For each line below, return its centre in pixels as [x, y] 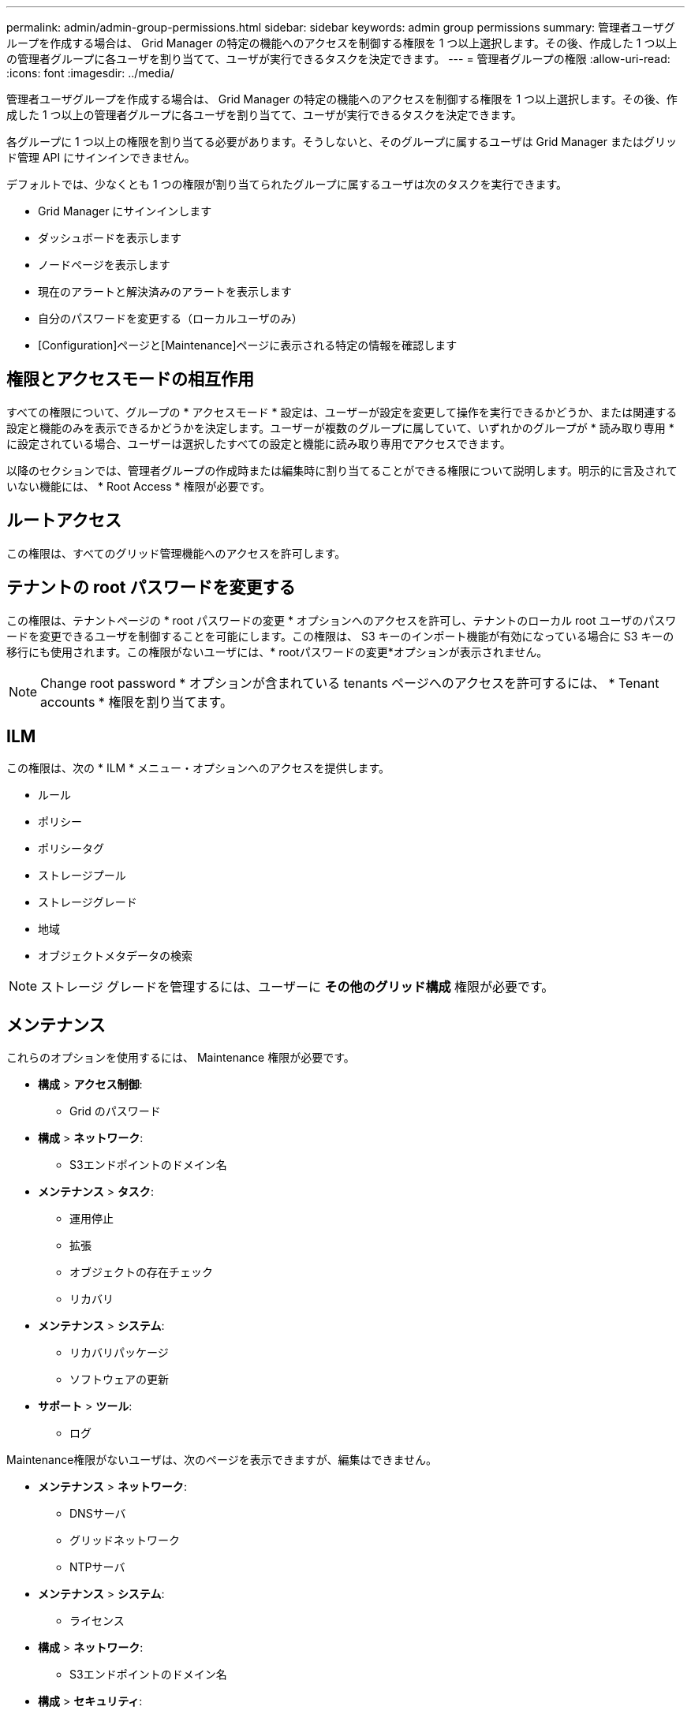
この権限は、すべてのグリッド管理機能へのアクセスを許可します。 [176, 553]
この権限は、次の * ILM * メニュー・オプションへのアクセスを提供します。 [198, 768]
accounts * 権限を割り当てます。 [136, 702]
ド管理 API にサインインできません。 [101, 157]
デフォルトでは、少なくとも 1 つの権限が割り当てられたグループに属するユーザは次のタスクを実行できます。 [287, 184]
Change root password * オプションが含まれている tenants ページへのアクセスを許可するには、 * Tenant [350, 683]
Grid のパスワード [115, 1111]
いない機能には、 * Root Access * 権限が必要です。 [139, 486]
